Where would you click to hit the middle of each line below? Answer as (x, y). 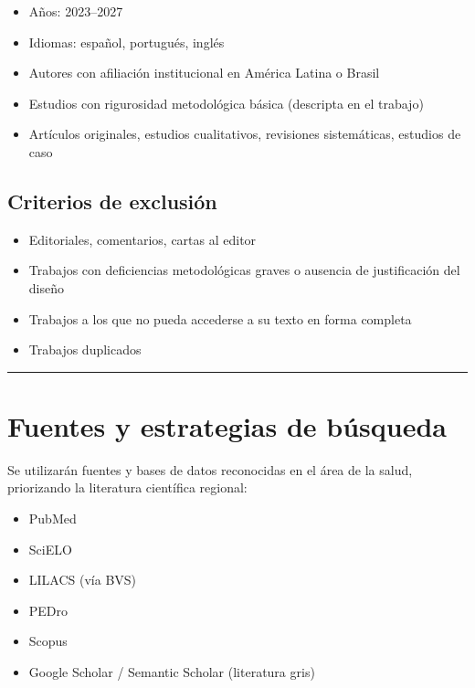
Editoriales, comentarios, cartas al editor (142, 239)
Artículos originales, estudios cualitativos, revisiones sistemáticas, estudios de (245, 134)
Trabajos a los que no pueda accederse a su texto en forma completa (220, 318)
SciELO (50, 549)
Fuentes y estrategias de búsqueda (227, 425)
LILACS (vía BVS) (83, 580)
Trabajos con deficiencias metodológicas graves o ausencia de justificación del (244, 270)
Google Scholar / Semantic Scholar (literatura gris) (172, 672)
